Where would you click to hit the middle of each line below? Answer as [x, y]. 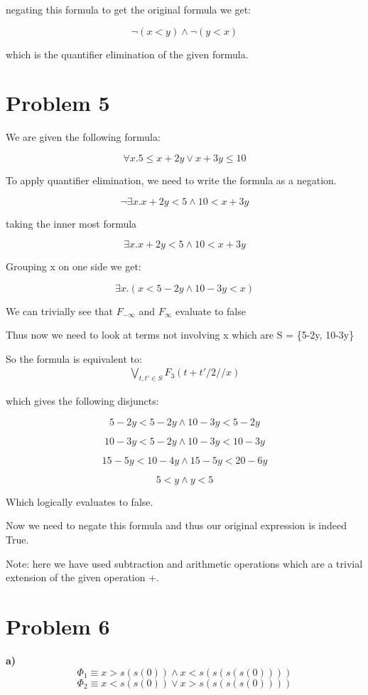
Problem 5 [58, 103]
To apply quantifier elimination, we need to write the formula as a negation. [171, 180]
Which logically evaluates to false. [80, 501]
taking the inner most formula [71, 223]
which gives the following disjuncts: [82, 401]
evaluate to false [211, 311]
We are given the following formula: [83, 137]
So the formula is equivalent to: [74, 358]
